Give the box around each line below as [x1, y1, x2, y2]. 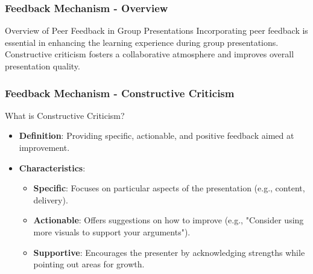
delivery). [33, 193, 68, 206]
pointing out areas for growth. [33, 258, 145, 270]
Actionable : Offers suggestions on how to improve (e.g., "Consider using [33, 214, 304, 226]
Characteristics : [19, 161, 86, 174]
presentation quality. [5, 60, 80, 72]
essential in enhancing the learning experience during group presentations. [5, 36, 279, 48]
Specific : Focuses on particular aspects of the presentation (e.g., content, [33, 182, 305, 194]
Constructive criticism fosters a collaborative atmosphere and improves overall [5, 48, 294, 60]
